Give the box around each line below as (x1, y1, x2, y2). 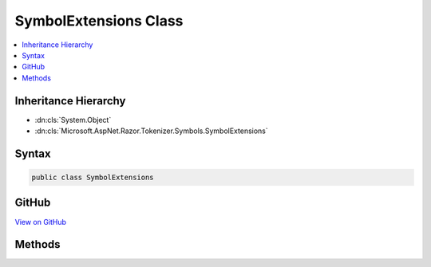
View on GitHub (14, 217, 67, 226)
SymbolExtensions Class (14, 12, 184, 29)
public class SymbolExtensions (31, 173, 155, 183)
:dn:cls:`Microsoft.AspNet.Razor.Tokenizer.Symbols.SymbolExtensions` (34, 126, 269, 135)
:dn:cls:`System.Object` (34, 115, 112, 124)
